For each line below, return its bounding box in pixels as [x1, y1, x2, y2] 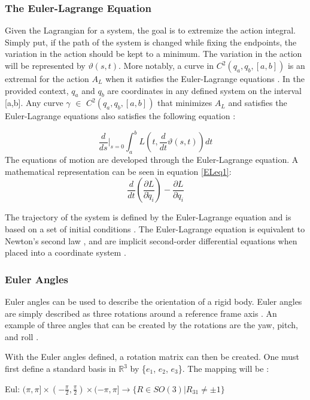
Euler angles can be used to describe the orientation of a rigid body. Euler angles [5, 295, 302, 308]
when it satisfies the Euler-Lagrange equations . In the [105, 72, 305, 84]
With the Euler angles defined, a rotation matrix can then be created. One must [5, 350, 300, 363]
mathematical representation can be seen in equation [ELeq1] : [5, 165, 232, 177]
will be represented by [5, 59, 86, 71]
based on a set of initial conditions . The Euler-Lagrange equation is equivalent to [5, 223, 305, 235]
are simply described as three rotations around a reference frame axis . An [5, 307, 277, 319]
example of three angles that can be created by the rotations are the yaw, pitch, [5, 319, 298, 331]
